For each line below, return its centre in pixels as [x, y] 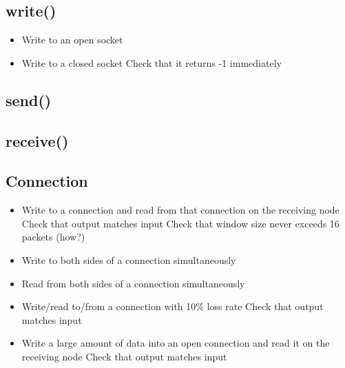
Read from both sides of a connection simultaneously [133, 283]
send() [29, 100]
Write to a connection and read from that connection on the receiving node [180, 210]
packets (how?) [53, 237]
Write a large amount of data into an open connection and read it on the [176, 343]
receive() [37, 140]
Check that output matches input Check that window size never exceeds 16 [180, 223]
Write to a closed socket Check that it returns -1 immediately [151, 62]
